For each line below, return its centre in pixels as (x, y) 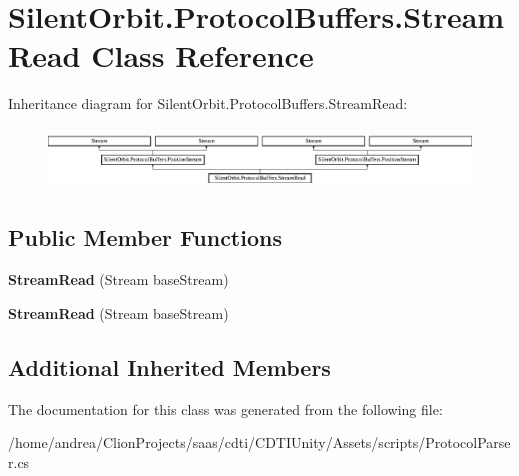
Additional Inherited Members (169, 366)
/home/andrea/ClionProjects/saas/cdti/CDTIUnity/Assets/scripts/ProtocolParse (259, 442)
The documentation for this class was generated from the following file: (225, 408)
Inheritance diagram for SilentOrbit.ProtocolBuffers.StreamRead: (208, 103)
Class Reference (202, 55)
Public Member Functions (145, 237)
